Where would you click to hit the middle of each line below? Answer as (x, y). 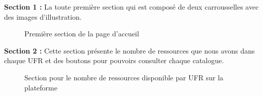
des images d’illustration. (43, 16)
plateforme (41, 87)
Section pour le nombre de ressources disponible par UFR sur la (124, 77)
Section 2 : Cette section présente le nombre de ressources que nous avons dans (129, 50)
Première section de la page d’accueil (82, 34)
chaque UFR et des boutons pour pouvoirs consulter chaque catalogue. (114, 60)
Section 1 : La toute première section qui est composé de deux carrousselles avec (131, 7)
